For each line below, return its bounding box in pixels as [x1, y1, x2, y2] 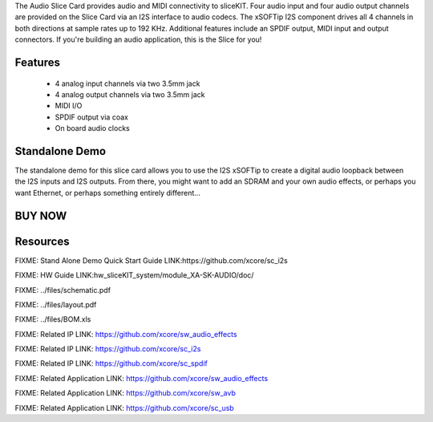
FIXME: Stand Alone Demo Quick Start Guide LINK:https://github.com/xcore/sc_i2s [14, 255, 288, 265]
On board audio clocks [55, 124, 130, 133]
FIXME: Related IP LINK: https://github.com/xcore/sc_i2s [14, 344, 201, 354]
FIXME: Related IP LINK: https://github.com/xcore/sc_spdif [14, 359, 208, 368]
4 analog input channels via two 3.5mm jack [55, 79, 200, 88]
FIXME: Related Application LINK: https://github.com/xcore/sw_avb [14, 388, 237, 398]
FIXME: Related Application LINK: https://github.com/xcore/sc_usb [14, 403, 234, 412]
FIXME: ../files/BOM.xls [14, 314, 91, 324]
